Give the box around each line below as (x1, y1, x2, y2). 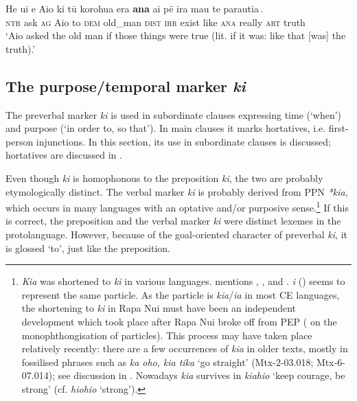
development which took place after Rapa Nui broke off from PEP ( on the (21, 314, 337, 328)
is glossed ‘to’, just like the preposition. (5, 240, 170, 255)
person (5, 134, 34, 148)
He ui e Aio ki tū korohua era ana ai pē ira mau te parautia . (5, 1, 264, 15)
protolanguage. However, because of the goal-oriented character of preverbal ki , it (5, 227, 347, 241)
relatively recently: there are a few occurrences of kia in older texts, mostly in (21, 341, 348, 356)
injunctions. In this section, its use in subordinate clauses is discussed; (36, 134, 331, 148)
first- (328, 121, 349, 135)
